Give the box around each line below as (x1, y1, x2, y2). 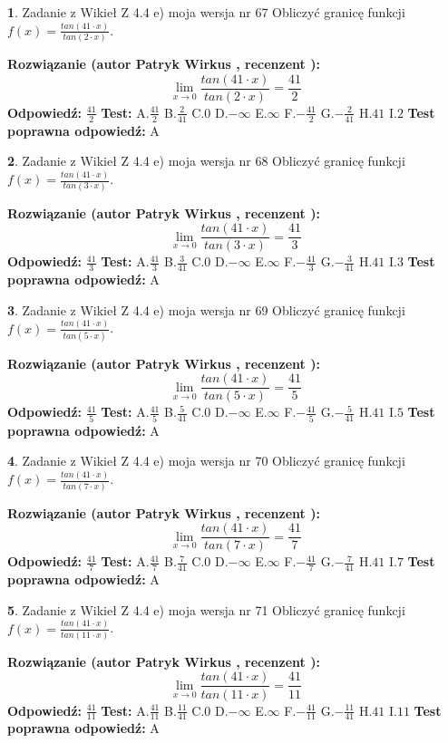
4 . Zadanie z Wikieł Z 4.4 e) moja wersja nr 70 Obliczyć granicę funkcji (7, 451, 405, 470)
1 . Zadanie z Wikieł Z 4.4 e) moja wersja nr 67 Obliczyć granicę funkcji (7, 3, 405, 21)
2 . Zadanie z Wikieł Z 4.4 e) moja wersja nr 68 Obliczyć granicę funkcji (7, 151, 405, 170)
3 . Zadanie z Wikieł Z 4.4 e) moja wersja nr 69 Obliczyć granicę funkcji (7, 300, 405, 319)
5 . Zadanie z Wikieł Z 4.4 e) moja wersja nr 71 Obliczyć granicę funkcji (7, 600, 405, 619)
